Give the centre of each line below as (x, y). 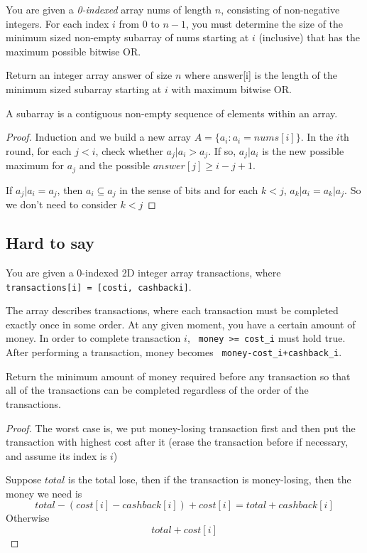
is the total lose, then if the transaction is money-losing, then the (210, 479)
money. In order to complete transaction (93, 338)
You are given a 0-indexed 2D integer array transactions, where (143, 272)
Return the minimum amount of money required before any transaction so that (178, 376)
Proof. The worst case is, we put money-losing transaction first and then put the (181, 428)
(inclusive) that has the (309, 37)
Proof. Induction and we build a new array (98, 137)
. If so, (222, 150)
